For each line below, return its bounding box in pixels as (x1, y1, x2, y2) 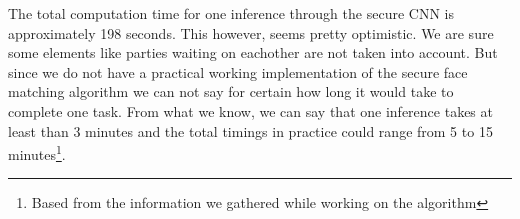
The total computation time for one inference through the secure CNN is (8, 3, 454, 23)
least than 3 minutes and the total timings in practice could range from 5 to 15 (8, 120, 493, 141)
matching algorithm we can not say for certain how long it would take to (8, 81, 454, 102)
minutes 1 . (8, 141, 66, 164)
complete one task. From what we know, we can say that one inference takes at (8, 100, 493, 121)
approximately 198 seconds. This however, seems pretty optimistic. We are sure (8, 22, 494, 43)
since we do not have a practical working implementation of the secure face (8, 61, 468, 82)
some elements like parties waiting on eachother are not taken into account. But (8, 42, 498, 63)
